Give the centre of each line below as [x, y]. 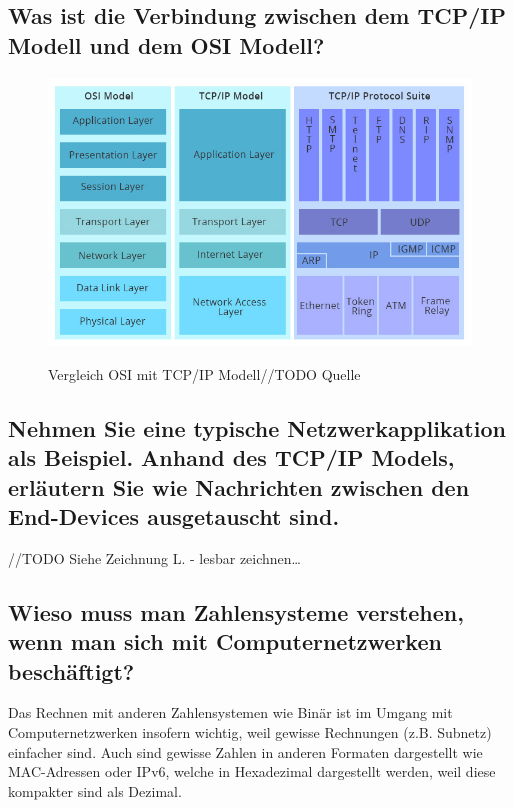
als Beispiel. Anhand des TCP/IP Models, [231, 457]
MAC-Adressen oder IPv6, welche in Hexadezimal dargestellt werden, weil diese [252, 771]
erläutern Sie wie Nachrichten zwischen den [239, 486]
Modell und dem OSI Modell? [166, 44]
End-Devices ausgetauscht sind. [174, 516]
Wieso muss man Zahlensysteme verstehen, [236, 611]
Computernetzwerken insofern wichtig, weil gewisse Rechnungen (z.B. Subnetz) [250, 732]
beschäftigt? [71, 670]
